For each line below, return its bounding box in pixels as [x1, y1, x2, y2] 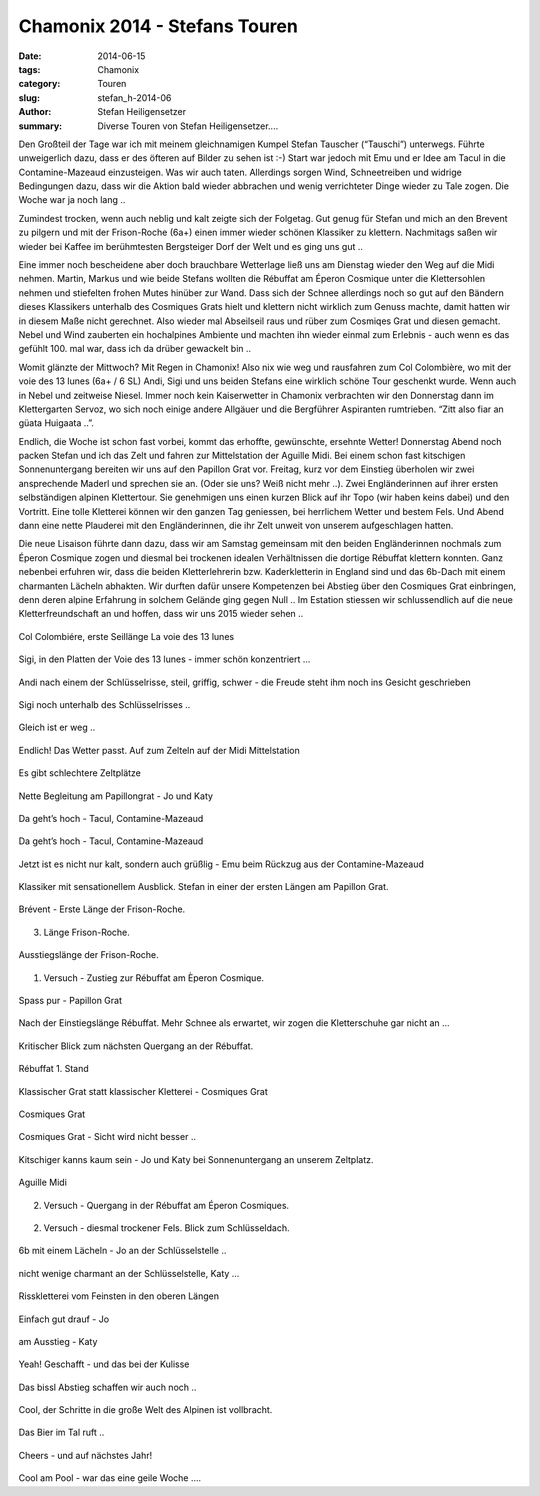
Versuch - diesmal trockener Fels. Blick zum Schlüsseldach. [43, 1221, 290, 1234]
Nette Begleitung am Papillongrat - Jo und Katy [18, 790, 214, 802]
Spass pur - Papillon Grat [18, 995, 123, 1007]
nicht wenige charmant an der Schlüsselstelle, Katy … [18, 1267, 240, 1279]
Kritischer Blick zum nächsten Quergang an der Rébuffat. [18, 1040, 254, 1052]
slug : [18, 91, 40, 104]
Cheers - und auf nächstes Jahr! [18, 1449, 153, 1461]
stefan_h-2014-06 [97, 91, 172, 104]
